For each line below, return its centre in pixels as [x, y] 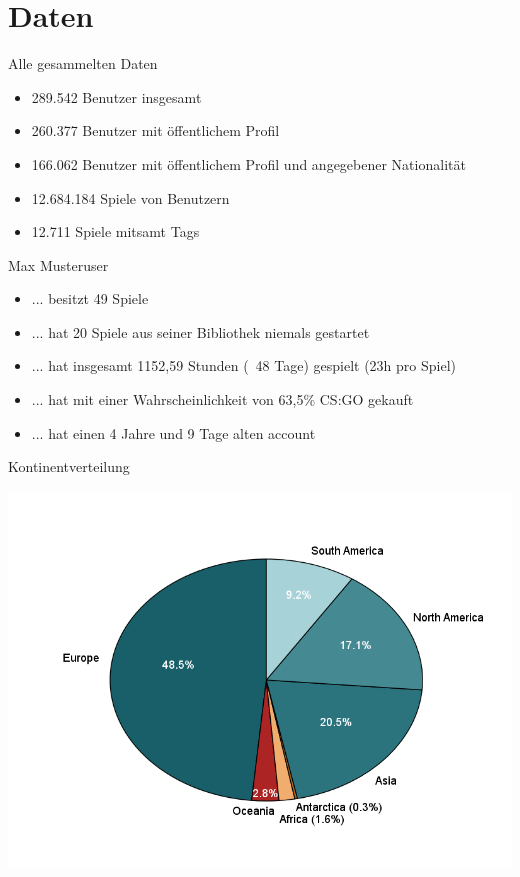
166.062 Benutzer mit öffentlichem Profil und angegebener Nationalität [248, 163]
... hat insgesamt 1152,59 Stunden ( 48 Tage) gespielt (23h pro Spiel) [243, 365]
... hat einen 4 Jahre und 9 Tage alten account [173, 432]
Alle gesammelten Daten [83, 63]
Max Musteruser [58, 264]
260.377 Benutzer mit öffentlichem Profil [155, 130]
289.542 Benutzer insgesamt [116, 96]
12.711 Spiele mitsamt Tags [115, 231]
